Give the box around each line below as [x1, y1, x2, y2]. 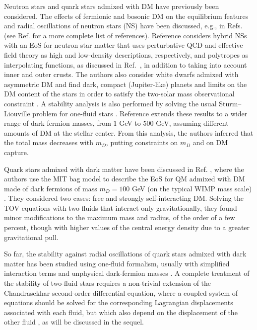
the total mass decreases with [4, 137, 93, 148]
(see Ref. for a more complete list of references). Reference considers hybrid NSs [4, 30, 247, 40]
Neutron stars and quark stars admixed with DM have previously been [4, 1, 219, 11]
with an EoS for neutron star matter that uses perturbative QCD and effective [4, 40, 243, 50]
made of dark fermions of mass [4, 183, 97, 193]
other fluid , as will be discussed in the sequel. [4, 317, 144, 327]
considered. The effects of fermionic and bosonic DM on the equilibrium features [4, 10, 249, 21]
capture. [4, 147, 29, 157]
